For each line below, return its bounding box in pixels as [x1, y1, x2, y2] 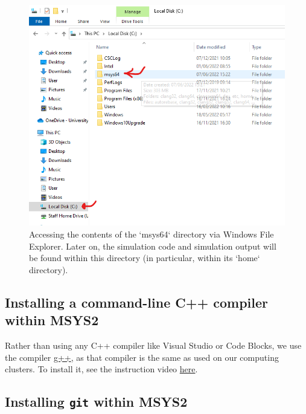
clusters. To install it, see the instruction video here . [5, 363, 198, 375]
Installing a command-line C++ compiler [5, 293, 269, 311]
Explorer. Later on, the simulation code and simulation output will [29, 239, 276, 252]
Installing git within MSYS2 [5, 392, 188, 411]
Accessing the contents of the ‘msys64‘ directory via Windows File [29, 228, 274, 241]
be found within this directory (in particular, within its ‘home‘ [29, 251, 260, 264]
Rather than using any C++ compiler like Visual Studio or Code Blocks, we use [5, 338, 302, 351]
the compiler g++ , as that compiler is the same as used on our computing [5, 351, 279, 363]
